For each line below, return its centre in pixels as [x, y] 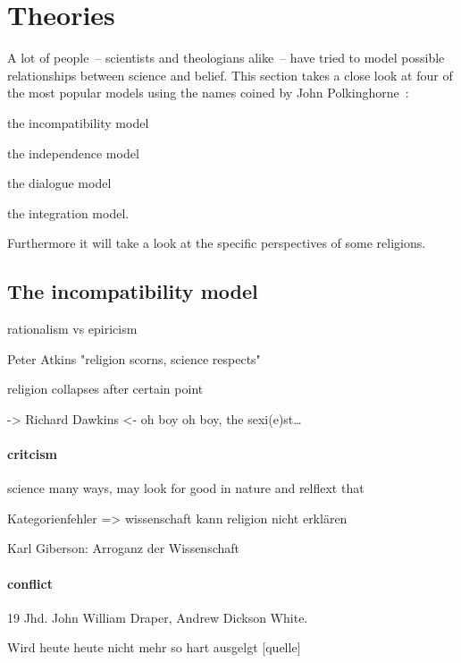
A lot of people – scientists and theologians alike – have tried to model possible [226, 58]
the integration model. [68, 212]
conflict [30, 583]
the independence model [73, 153]
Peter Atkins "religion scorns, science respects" [134, 358]
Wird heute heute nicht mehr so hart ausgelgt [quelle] [154, 647]
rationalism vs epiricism [72, 329]
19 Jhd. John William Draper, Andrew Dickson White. [158, 617]
